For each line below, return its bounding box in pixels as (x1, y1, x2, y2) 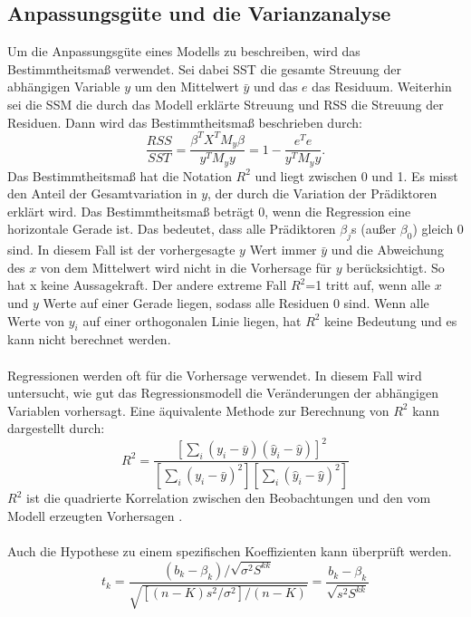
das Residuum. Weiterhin (312, 77, 452, 96)
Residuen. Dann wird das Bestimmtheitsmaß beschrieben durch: (7, 112, 362, 131)
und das (254, 77, 298, 96)
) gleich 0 (412, 219, 464, 238)
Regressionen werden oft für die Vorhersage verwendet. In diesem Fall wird (7, 365, 422, 384)
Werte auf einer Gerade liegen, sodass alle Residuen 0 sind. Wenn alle (43, 293, 429, 312)
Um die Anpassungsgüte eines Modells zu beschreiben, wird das (7, 42, 360, 61)
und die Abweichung (331, 240, 444, 259)
